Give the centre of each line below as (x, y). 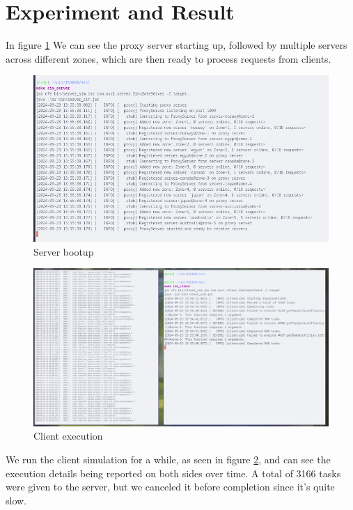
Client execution (68, 436)
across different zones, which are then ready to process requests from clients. (168, 58)
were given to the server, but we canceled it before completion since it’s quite (170, 487)
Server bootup (64, 251)
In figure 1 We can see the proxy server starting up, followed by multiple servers (176, 45)
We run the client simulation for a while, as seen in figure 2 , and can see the (168, 459)
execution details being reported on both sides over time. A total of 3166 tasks (173, 473)
